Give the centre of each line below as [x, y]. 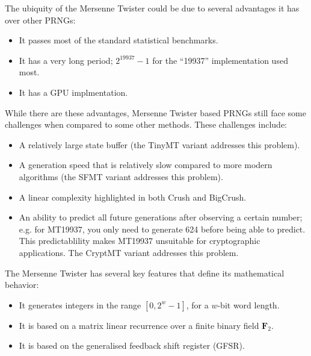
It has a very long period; [66, 60]
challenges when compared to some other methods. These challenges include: [146, 124]
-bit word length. [248, 304]
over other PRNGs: [40, 20]
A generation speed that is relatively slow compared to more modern [146, 165]
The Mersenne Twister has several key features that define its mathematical [145, 273]
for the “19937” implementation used [220, 60]
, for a [197, 304]
